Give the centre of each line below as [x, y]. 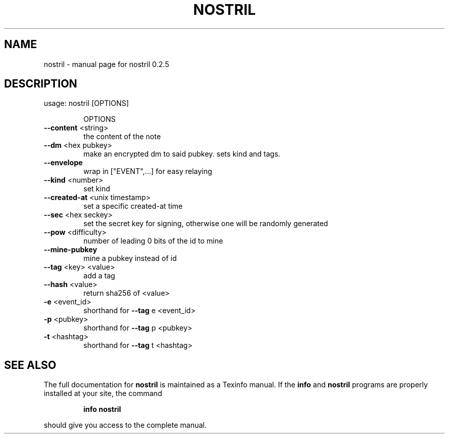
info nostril [102, 409]
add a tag [99, 276]
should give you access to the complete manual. [125, 425]
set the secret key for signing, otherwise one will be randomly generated [206, 224]
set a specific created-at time [133, 206]
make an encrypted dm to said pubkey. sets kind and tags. [182, 154]
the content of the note [122, 137]
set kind [97, 189]
